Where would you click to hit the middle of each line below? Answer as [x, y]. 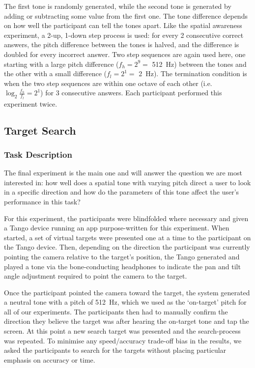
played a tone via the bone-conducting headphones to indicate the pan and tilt [122, 266]
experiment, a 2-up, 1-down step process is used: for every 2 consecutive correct [124, 35]
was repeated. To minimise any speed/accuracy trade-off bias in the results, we [123, 340]
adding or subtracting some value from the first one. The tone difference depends [126, 15]
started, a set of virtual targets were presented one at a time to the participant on [127, 237]
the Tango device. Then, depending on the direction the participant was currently [127, 247]
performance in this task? [42, 201]
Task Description [38, 154]
